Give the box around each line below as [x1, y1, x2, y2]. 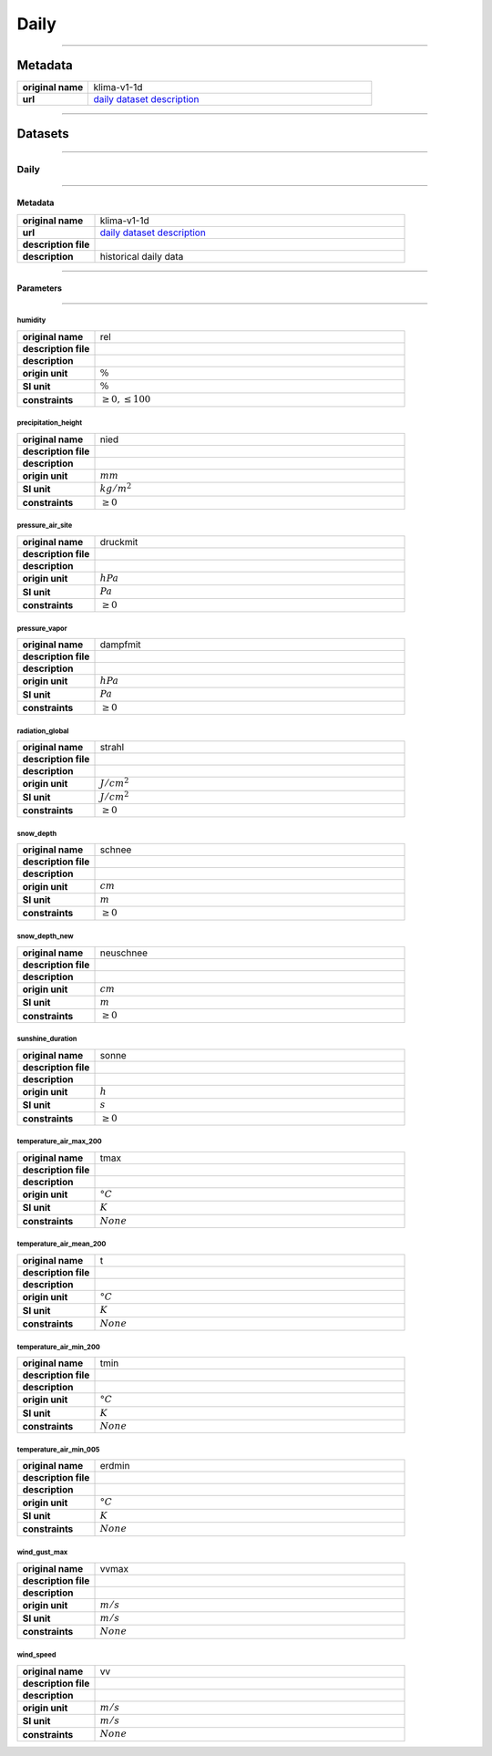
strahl [99, 741, 125, 754]
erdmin [99, 1460, 130, 1472]
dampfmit [99, 638, 141, 651]
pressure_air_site [16, 521, 73, 531]
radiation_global [16, 726, 69, 736]
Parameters [16, 283, 63, 294]
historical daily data [99, 250, 184, 263]
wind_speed [16, 1650, 56, 1659]
